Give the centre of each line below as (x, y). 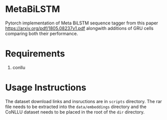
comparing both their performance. (42, 33)
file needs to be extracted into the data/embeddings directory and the (76, 107)
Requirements (35, 54)
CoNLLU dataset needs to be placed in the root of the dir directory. (75, 112)
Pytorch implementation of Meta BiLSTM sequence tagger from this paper (82, 23)
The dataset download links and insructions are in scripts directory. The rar (83, 101)
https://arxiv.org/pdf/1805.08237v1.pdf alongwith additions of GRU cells (79, 28)
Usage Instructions (46, 88)
